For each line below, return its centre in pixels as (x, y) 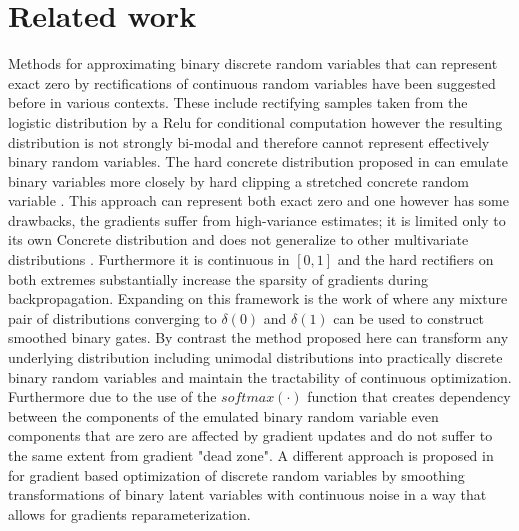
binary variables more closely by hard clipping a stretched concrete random (238, 180)
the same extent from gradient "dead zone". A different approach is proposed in (251, 455)
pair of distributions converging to (112, 317)
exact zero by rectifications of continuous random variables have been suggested (252, 82)
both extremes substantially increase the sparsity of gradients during (218, 278)
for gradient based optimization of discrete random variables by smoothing (236, 474)
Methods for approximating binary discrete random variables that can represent (253, 63)
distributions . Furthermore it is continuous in (149, 259)
